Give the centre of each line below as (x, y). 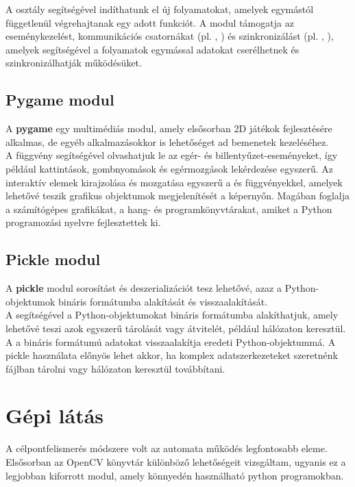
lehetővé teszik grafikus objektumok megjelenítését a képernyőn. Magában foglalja (177, 196)
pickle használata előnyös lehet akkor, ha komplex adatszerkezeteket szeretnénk (172, 355)
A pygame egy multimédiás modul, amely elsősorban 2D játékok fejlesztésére (169, 128)
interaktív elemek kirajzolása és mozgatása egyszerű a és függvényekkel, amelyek (174, 182)
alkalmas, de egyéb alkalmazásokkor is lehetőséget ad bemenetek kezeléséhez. (167, 141)
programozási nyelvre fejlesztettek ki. (83, 222)
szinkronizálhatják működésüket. (74, 63)
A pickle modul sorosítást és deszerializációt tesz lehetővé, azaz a (144, 288)
